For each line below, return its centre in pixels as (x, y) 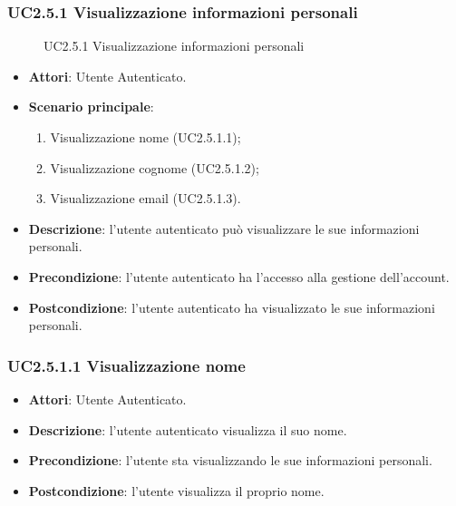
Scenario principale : (91, 107)
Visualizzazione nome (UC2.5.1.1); (146, 137)
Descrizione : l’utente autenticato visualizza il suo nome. (188, 429)
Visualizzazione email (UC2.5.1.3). (146, 198)
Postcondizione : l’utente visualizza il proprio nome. (176, 490)
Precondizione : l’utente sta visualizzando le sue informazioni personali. (230, 460)
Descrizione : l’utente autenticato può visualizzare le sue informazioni (224, 228)
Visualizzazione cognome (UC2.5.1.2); (155, 167)
